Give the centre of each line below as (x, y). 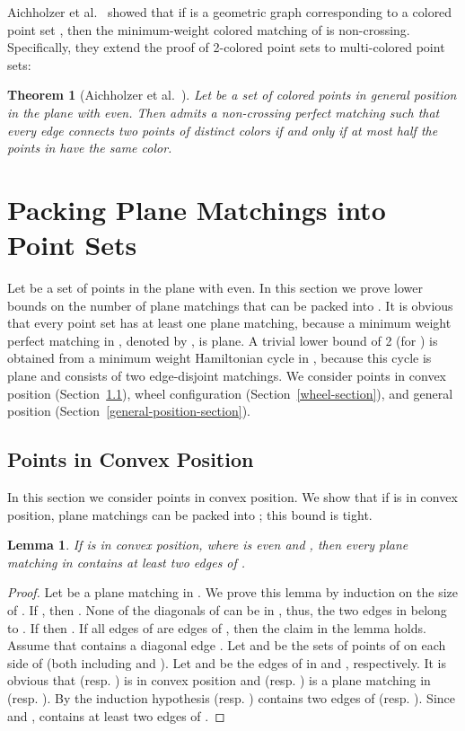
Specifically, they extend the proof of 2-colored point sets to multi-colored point (226, 47)
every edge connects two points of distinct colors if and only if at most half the (223, 130)
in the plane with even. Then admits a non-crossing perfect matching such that (224, 112)
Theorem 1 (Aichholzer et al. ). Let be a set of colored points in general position (232, 95)
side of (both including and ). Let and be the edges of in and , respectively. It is (227, 662)
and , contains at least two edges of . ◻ (116, 715)
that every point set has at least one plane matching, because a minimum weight (229, 323)
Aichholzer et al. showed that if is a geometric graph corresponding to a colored (230, 12)
